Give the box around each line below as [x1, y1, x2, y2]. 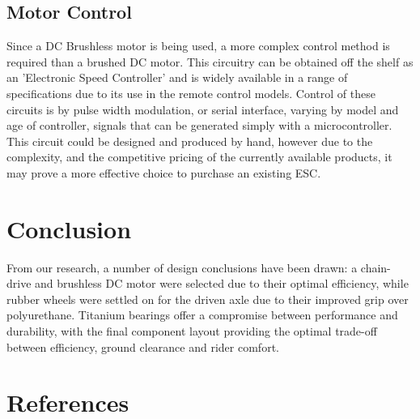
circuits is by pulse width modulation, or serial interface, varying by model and [6, 100, 399, 118]
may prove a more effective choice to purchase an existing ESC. [6, 164, 321, 181]
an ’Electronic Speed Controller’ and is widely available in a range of [6, 69, 348, 86]
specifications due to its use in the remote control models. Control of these [6, 84, 375, 101]
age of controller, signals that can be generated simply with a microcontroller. [6, 117, 392, 134]
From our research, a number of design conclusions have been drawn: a [6, 259, 358, 276]
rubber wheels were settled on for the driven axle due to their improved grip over [6, 290, 409, 307]
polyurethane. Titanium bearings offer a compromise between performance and [6, 306, 398, 323]
